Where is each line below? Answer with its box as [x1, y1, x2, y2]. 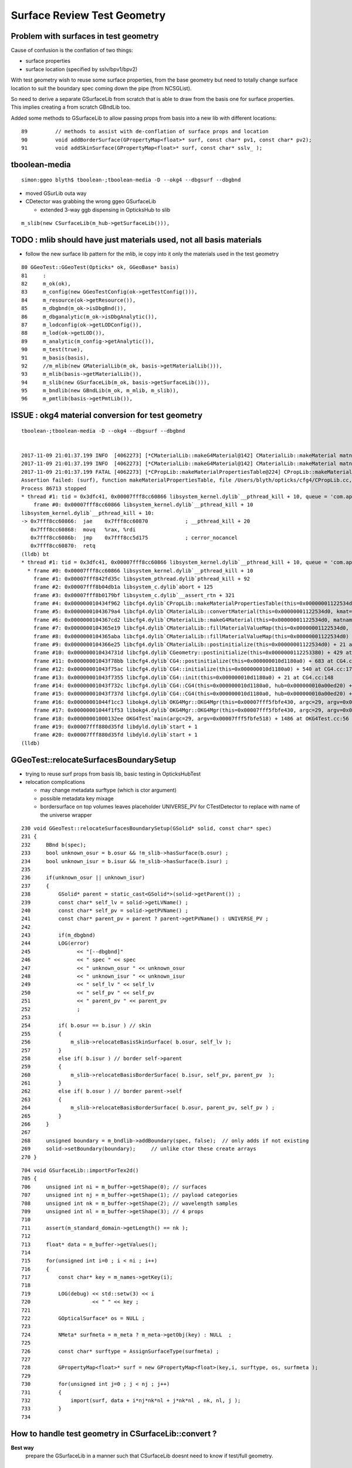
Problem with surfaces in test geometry [11, 31, 159, 41]
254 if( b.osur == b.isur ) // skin [21, 1022, 152, 1029]
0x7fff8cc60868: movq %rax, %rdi [30, 526, 136, 533]
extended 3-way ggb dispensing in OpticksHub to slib [40, 206, 171, 213]
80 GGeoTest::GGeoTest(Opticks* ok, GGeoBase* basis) [21, 264, 179, 271]
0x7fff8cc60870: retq [30, 543, 96, 549]
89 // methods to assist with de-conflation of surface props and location [21, 128, 269, 135]
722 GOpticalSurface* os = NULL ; [21, 1315, 145, 1322]
